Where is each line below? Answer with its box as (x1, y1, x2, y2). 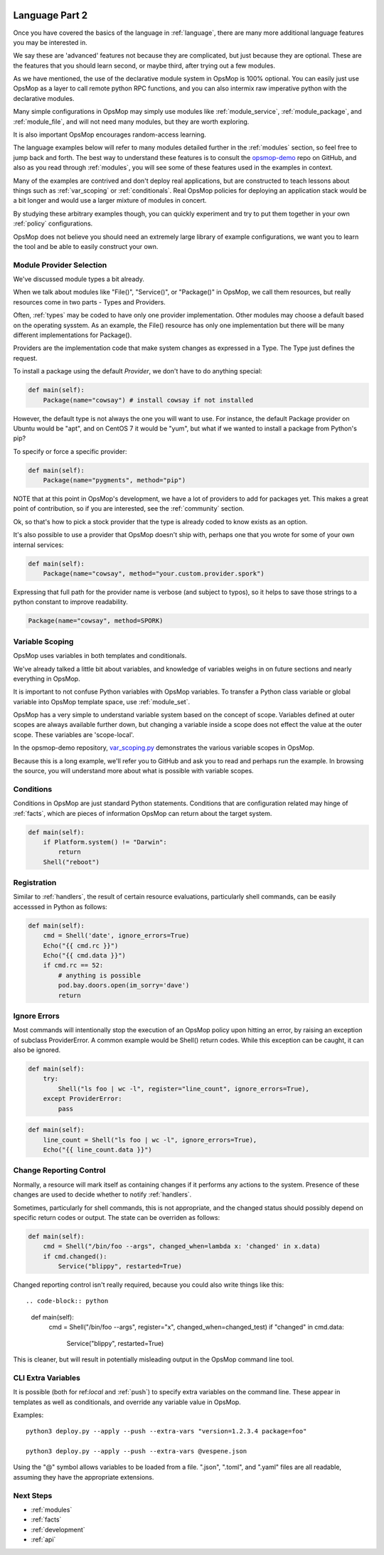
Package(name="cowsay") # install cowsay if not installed (43, 396, 254, 404)
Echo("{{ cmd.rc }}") (43, 941, 119, 950)
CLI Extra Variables (13, 1373, 81, 1383)
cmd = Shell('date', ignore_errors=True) (43, 932, 190, 940)
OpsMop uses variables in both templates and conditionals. (13, 652, 187, 660)
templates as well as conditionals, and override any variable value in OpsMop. (13, 1398, 241, 1406)
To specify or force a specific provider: (13, 447, 127, 455)
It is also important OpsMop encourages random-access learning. (13, 130, 206, 139)
